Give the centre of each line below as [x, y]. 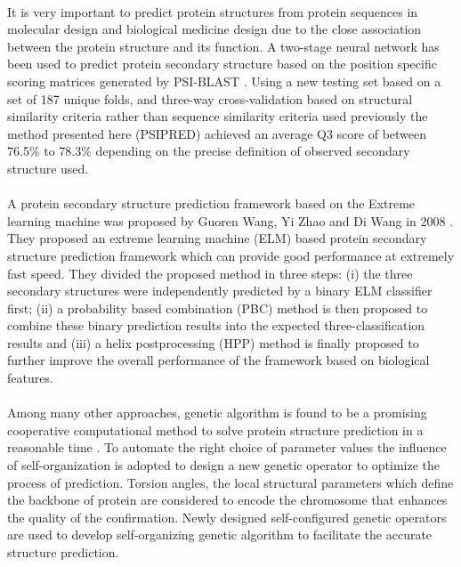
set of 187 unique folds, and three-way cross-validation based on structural [210, 98]
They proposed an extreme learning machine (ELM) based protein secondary [217, 238]
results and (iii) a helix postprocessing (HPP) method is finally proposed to [213, 342]
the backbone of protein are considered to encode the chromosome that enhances [227, 500]
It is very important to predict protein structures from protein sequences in [213, 11]
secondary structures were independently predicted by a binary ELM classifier [220, 291]
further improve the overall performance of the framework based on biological [218, 360]
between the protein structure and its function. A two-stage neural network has [223, 46]
